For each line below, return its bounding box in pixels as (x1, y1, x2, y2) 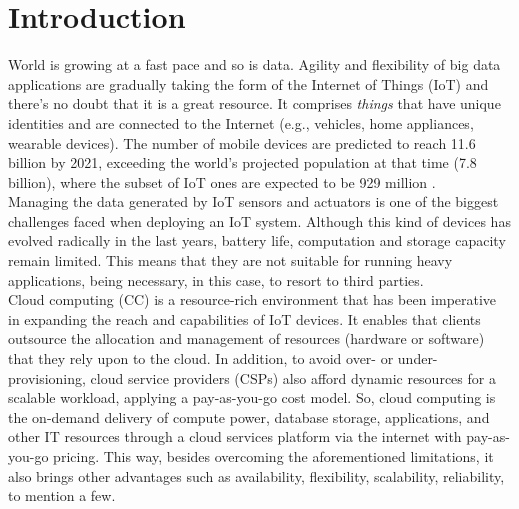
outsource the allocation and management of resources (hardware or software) (8, 328, 485, 349)
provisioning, (8, 367, 86, 388)
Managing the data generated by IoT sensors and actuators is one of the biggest (8, 191, 499, 212)
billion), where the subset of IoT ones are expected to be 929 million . (8, 171, 436, 192)
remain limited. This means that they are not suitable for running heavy (8, 250, 453, 271)
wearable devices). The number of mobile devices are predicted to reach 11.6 (8, 132, 476, 153)
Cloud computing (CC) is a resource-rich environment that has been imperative (8, 289, 497, 310)
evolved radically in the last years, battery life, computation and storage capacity (8, 230, 506, 251)
